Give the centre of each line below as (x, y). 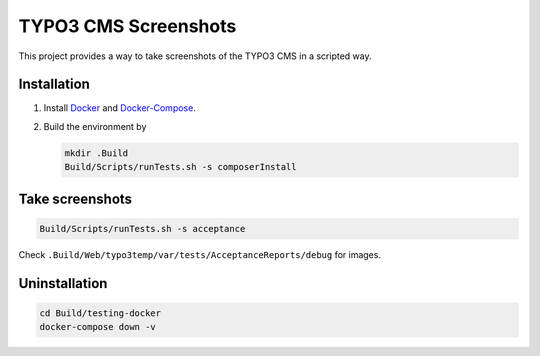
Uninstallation (63, 283)
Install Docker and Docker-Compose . (120, 108)
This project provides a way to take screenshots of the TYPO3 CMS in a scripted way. (195, 56)
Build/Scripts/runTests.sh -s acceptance (142, 228)
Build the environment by (95, 126)
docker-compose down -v (98, 327)
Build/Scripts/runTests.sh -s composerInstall (180, 167)
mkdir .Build (96, 153)
